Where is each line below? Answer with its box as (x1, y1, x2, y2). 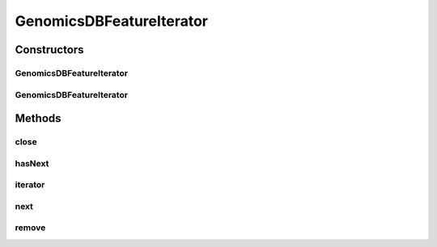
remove (15, 222, 46, 233)
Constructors (15, 43, 84, 57)
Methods (15, 111, 62, 125)
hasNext (15, 157, 49, 169)
